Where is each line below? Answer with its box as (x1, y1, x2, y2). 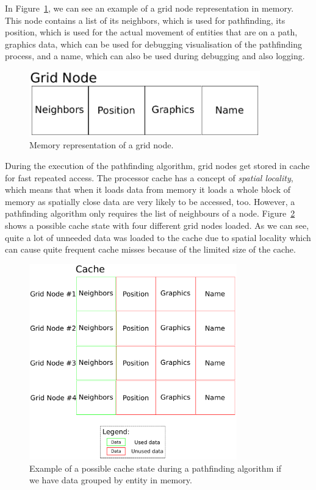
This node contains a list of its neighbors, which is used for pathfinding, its (5, 13, 285, 26)
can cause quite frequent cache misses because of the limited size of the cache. (5, 243, 296, 256)
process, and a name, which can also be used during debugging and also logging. (5, 49, 305, 62)
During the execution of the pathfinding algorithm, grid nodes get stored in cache (5, 159, 310, 172)
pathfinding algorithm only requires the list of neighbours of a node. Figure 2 (5, 207, 295, 220)
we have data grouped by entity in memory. (29, 474, 192, 486)
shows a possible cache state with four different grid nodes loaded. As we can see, (5, 219, 309, 232)
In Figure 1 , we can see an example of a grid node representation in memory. (5, 2, 294, 14)
